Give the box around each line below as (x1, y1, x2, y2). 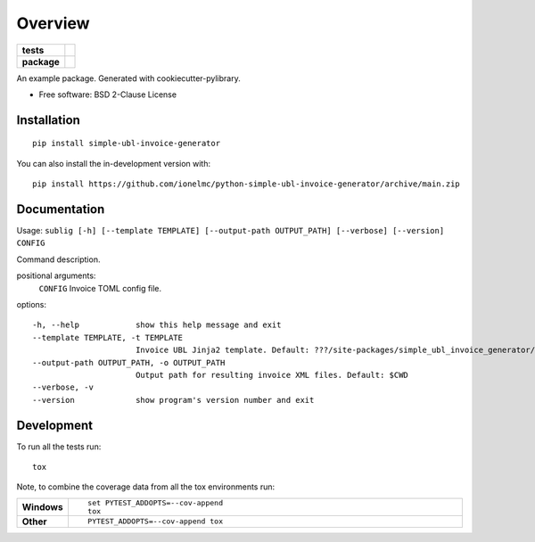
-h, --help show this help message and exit (32, 320, 282, 330)
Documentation (16, 201, 105, 217)
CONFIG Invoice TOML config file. (38, 283, 162, 293)
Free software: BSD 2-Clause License (38, 89, 177, 100)
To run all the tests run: (16, 441, 102, 452)
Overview (16, 13, 90, 33)
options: (16, 299, 47, 309)
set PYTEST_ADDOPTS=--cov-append (87, 497, 223, 507)
